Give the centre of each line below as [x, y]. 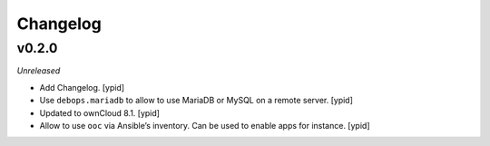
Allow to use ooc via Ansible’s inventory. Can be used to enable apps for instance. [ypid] [205, 125]
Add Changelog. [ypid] [82, 87]
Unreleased [39, 71]
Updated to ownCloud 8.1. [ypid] [100, 112]
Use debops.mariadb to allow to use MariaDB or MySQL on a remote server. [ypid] [196, 101]
